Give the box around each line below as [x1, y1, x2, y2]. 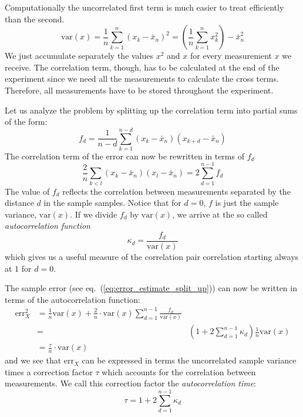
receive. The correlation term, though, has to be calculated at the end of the [5, 61, 280, 73]
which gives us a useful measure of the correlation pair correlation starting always [5, 251, 299, 263]
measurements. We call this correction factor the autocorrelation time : [5, 377, 257, 389]
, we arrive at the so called [172, 208, 268, 220]
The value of [5, 185, 50, 197]
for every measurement [190, 49, 272, 62]
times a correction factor [5, 365, 93, 378]
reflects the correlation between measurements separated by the [62, 185, 291, 197]
